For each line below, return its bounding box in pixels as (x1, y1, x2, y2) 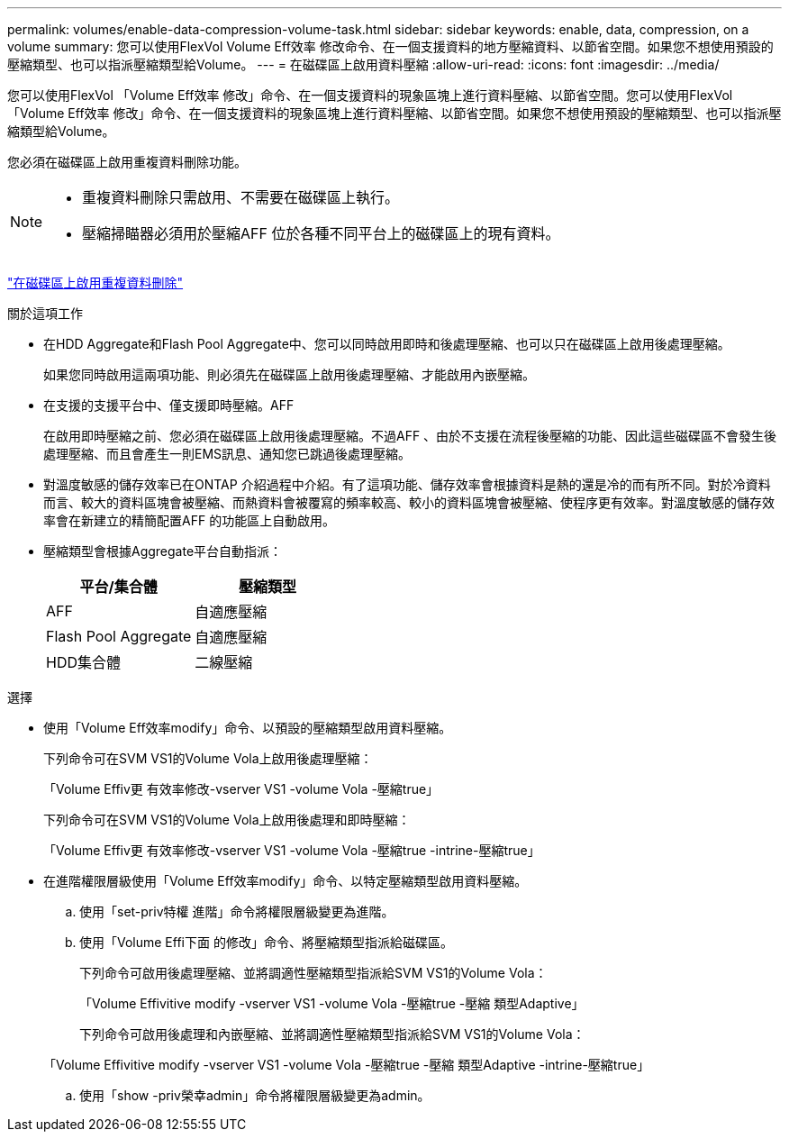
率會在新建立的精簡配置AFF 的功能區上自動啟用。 (43, 513, 336, 528)
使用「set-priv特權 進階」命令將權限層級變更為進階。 (79, 904, 394, 919)
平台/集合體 (79, 578, 158, 596)
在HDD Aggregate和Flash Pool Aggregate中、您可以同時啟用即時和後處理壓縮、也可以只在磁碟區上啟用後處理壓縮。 (43, 336, 730, 351)
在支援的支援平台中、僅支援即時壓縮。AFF (43, 397, 295, 413)
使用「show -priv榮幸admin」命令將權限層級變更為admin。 (79, 1088, 431, 1103)
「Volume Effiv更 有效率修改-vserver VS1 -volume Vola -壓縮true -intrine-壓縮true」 (43, 843, 540, 858)
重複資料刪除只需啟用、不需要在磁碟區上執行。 (82, 188, 400, 206)
